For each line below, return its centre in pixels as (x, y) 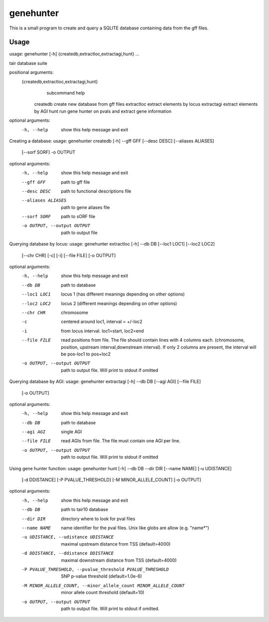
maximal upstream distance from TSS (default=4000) (116, 544)
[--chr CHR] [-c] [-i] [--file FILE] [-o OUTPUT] (69, 255)
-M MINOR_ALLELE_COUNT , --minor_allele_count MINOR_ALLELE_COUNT (103, 586)
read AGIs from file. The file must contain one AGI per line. (121, 441)
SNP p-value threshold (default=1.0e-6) (101, 576)
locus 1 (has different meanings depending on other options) (123, 294)
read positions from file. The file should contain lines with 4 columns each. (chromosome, (153, 340)
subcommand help (66, 93)
